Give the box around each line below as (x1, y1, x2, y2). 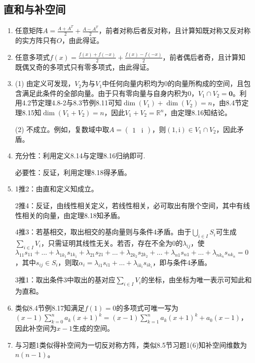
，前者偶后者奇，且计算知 (162, 51, 246, 62)
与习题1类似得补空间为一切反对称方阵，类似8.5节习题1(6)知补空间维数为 (15, 339, 247, 350)
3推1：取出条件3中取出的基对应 (15, 274, 115, 285)
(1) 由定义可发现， (15, 78, 75, 89)
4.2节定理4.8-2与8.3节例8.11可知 (22, 97, 122, 108)
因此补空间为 (15, 323, 57, 333)
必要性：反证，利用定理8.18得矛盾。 (15, 167, 131, 177)
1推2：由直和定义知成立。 (15, 183, 98, 194)
